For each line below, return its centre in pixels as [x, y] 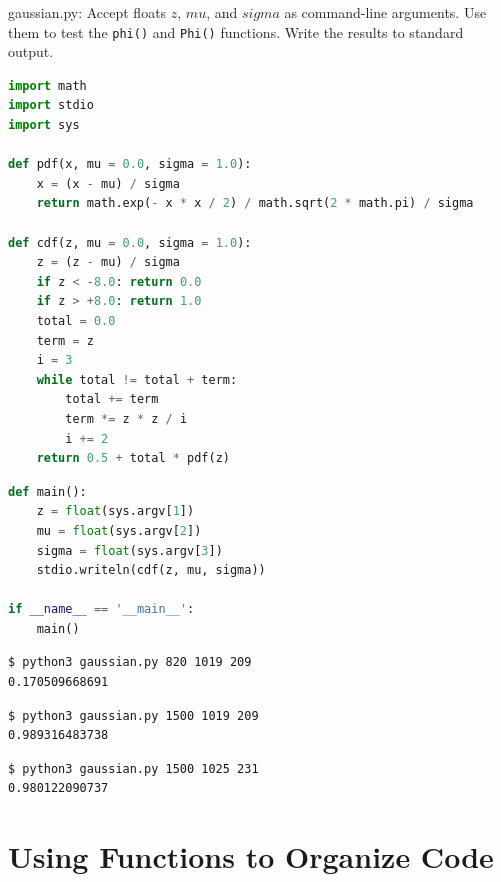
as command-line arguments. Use [385, 12]
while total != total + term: [137, 379]
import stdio [51, 105]
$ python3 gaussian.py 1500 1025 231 [133, 768]
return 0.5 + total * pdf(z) [133, 458]
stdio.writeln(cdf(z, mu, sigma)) [151, 570]
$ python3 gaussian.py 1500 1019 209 [133, 715]
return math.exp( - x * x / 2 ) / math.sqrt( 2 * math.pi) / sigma [255, 203]
